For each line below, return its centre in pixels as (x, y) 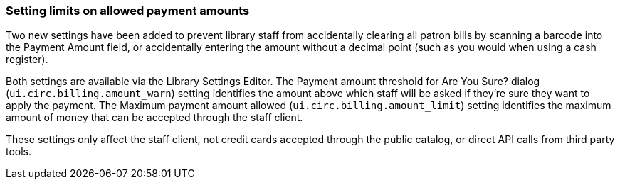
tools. (19, 152)
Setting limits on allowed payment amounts (128, 11)
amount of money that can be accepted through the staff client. (154, 118)
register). (27, 60)
